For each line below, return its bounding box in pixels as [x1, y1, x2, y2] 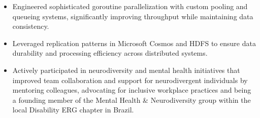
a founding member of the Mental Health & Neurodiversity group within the [12, 94, 251, 105]
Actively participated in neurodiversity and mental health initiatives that [12, 64, 240, 75]
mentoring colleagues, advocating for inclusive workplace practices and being [12, 85, 251, 95]
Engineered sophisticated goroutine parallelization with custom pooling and [12, 1, 248, 11]
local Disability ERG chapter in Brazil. [12, 104, 134, 115]
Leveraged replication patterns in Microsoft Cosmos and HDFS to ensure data [12, 37, 256, 48]
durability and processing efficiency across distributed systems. [12, 48, 208, 58]
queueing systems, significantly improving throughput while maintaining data [12, 11, 253, 21]
